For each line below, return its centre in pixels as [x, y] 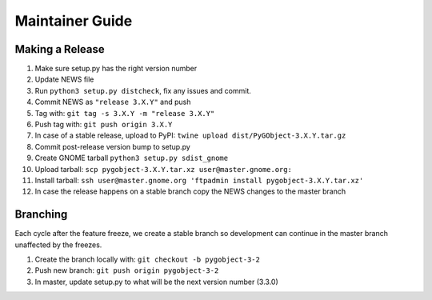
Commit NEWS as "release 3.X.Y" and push [113, 102]
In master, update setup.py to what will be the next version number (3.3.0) [157, 282]
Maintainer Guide [74, 21]
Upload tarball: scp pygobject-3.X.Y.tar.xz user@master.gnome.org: [163, 169]
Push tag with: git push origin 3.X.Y [104, 125]
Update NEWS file [64, 79]
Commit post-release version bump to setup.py [113, 146]
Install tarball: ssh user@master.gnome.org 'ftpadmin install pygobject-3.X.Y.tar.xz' [199, 180]
